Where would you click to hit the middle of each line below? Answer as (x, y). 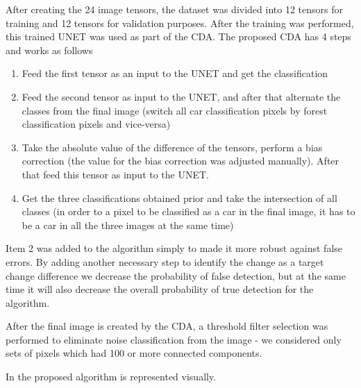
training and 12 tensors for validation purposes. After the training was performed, (180, 23)
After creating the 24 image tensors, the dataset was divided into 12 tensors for (174, 9)
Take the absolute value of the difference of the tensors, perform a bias (172, 147)
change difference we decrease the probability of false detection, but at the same (176, 275)
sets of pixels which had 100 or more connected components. (134, 353)
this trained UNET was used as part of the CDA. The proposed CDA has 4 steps (178, 36)
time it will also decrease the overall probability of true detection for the (160, 289)
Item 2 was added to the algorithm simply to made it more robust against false (174, 248)
